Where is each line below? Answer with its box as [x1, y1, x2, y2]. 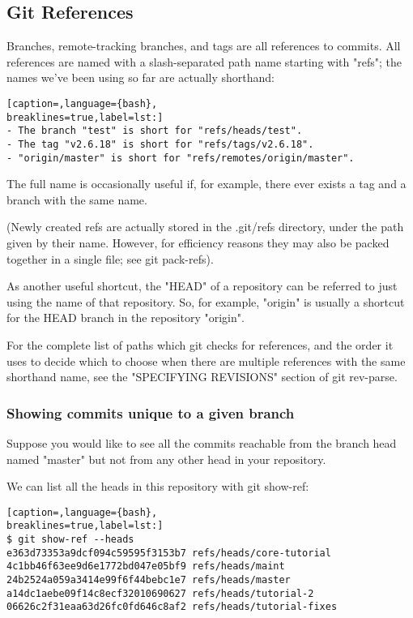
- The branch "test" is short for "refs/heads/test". [6, 125, 303, 137]
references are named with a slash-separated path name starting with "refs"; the [6, 53, 402, 70]
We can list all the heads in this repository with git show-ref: [6, 478, 309, 495]
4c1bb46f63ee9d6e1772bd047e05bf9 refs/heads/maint [6, 560, 285, 573]
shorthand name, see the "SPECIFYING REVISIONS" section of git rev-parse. [6, 368, 398, 385]
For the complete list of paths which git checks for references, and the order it [6, 337, 394, 354]
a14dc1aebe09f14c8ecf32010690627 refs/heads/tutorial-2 [6, 587, 314, 599]
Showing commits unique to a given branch [6, 402, 295, 423]
